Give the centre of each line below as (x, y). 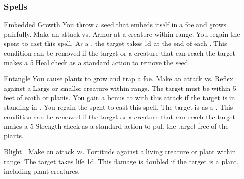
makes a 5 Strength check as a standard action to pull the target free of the (116, 126)
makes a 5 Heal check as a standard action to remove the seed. (97, 62)
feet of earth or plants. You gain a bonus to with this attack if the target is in (120, 97)
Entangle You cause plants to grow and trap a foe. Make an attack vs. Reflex (119, 79)
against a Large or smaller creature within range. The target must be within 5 (120, 88)
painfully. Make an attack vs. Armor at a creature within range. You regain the (122, 34)
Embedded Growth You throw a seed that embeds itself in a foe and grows (115, 24)
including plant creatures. (42, 171)
